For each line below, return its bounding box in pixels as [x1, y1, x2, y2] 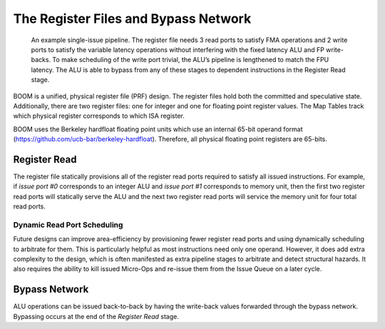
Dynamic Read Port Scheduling [13, 220, 123, 230]
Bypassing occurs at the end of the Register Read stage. [13, 312, 180, 320]
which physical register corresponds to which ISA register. [13, 111, 185, 121]
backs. [31, 56, 51, 64]
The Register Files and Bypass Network [13, 11, 252, 26]
